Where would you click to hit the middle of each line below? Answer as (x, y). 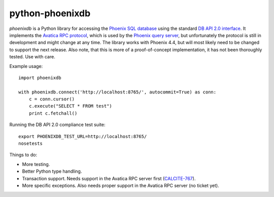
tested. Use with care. (32, 57)
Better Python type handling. (52, 171)
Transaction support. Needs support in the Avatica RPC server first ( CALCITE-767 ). (109, 178)
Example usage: (26, 66)
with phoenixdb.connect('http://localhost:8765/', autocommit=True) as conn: (117, 92)
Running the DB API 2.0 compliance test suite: (57, 125)
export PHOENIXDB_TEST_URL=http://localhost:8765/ (83, 136)
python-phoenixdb (50, 13)
